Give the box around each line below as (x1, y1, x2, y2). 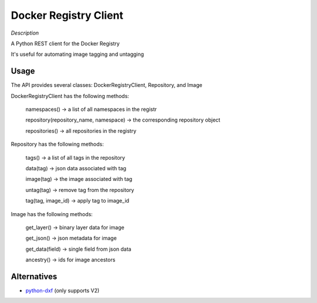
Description (11, 29, 39, 36)
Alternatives (11, 271, 58, 281)
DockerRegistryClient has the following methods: (11, 92, 129, 99)
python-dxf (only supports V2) (25, 287, 100, 294)
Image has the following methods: (11, 210, 93, 217)
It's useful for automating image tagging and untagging (11, 51, 144, 58)
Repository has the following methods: (11, 141, 104, 148)
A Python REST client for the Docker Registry (11, 40, 120, 47)
